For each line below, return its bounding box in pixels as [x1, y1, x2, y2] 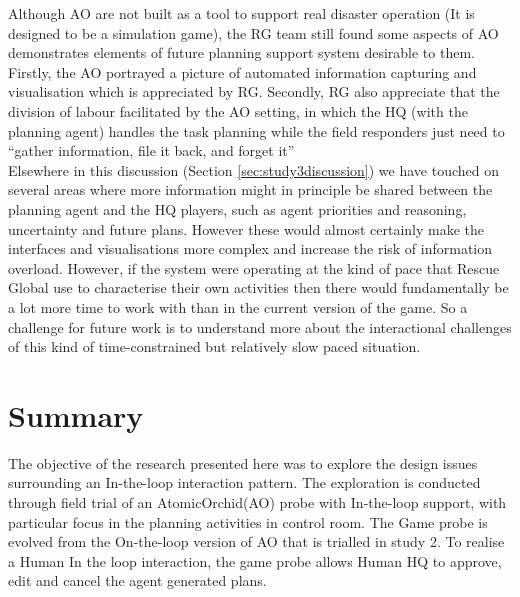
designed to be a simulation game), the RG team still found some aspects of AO [8, 22, 499, 43]
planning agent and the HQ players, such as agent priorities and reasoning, [8, 198, 467, 219]
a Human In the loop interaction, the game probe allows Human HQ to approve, [8, 550, 502, 571]
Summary [8, 394, 144, 435]
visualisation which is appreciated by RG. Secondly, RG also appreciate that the [8, 81, 500, 102]
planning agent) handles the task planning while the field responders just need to [8, 120, 505, 141]
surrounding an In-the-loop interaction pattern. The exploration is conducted [8, 472, 481, 493]
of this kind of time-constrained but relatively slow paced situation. [8, 336, 421, 357]
